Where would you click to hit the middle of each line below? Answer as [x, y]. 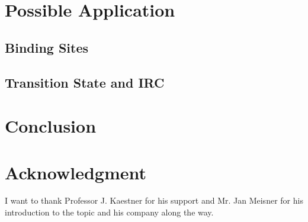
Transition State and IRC [85, 82]
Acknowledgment [76, 172]
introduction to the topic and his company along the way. [109, 212]
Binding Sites [47, 47]
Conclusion [51, 126]
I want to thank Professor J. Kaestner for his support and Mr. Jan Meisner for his [154, 200]
